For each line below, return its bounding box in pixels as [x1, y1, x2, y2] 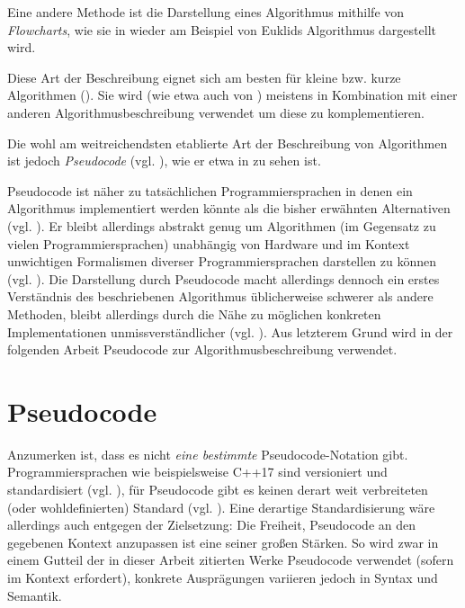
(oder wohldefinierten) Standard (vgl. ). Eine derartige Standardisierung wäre [7, 497, 435, 516]
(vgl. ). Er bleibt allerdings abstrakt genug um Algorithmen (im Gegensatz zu [7, 216, 436, 235]
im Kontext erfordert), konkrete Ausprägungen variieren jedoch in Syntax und [7, 568, 438, 586]
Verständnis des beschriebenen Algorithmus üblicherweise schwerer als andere [7, 287, 434, 306]
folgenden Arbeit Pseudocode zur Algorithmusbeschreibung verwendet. [7, 340, 398, 359]
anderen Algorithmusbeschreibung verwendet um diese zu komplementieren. [7, 103, 425, 121]
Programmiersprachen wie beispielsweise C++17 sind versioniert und [7, 462, 388, 481]
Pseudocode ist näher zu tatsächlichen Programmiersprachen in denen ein [7, 181, 413, 200]
